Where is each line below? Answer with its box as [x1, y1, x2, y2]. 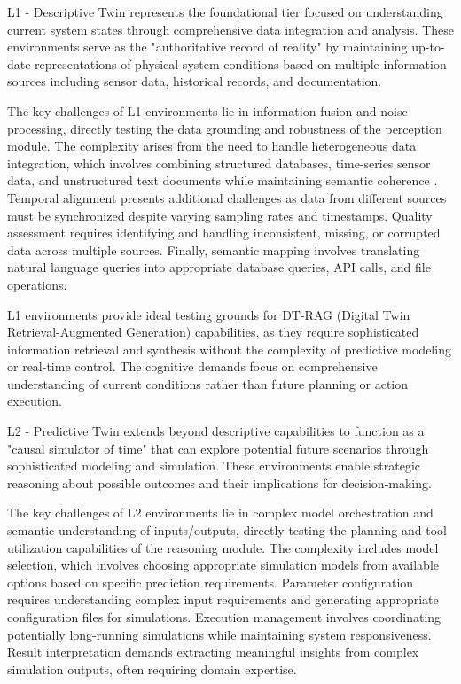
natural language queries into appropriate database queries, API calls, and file [7, 258, 431, 276]
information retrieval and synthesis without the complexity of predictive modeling [7, 339, 451, 358]
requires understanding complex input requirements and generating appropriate [7, 590, 439, 609]
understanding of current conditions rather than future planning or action [7, 374, 409, 393]
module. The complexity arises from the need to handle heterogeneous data [7, 136, 417, 155]
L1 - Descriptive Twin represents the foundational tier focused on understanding [7, 3, 443, 20]
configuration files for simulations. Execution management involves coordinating [7, 608, 441, 626]
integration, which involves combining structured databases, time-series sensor [7, 153, 431, 172]
